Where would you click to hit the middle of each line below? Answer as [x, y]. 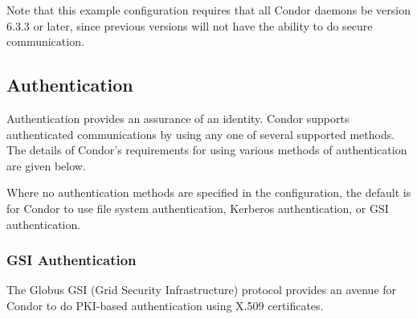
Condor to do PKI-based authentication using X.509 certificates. [165, 305]
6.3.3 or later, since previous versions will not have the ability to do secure [190, 25]
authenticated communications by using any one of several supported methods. [201, 134]
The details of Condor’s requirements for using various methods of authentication [207, 150]
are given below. [46, 165]
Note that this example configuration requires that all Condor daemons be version [208, 10]
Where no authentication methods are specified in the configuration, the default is [209, 192]
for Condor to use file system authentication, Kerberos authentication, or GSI [198, 208]
